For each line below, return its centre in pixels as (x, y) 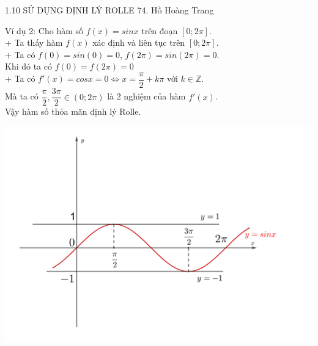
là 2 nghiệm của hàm (146, 96)
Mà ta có (22, 96)
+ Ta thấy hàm (34, 42)
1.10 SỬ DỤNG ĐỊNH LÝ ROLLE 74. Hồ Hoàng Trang (109, 10)
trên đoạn (160, 30)
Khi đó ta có (28, 66)
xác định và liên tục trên (139, 42)
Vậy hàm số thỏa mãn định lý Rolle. (73, 111)
